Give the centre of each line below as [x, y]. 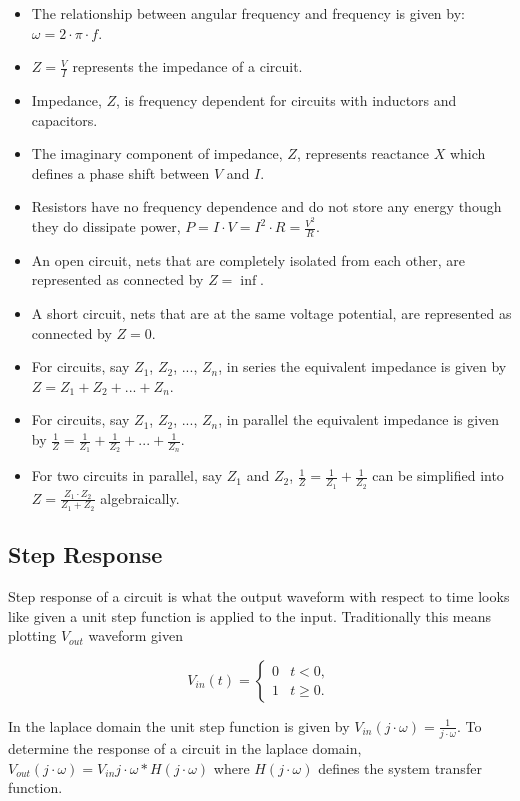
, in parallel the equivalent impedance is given [359, 419]
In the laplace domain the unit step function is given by [179, 725]
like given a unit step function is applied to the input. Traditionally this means [250, 615]
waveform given [135, 635]
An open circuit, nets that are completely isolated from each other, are [248, 259]
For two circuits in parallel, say [127, 475]
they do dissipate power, [106, 226]
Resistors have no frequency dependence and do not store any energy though [266, 206]
